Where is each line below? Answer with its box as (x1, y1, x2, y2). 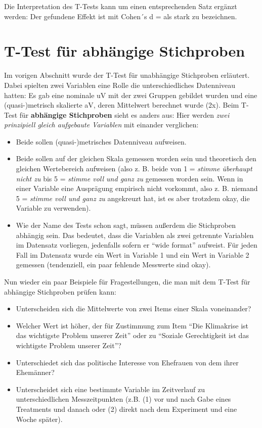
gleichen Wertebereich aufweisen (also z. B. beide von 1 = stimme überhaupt (16, 163, 252, 174)
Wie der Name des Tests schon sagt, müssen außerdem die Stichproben (16, 220, 236, 230)
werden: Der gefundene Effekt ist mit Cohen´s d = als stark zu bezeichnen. (4, 11, 237, 21)
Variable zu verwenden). (16, 203, 91, 213)
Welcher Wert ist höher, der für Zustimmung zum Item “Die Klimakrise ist (16, 320, 249, 330)
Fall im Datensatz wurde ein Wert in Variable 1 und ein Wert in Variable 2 (16, 249, 249, 260)
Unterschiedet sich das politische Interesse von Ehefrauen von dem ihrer (16, 357, 239, 367)
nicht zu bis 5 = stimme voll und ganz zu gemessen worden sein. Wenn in (16, 173, 243, 183)
